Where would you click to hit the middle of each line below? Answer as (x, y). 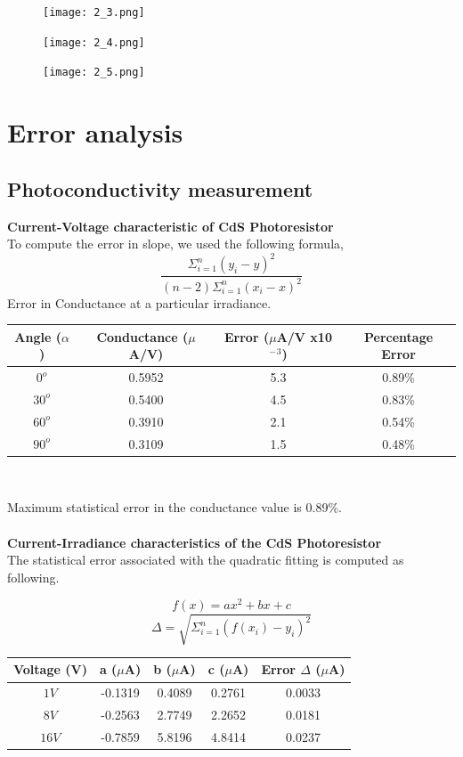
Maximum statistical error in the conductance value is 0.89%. (175, 507)
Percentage (398, 336)
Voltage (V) (50, 669)
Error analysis (95, 132)
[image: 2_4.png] (94, 42)
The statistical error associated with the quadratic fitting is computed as (206, 560)
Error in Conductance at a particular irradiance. (139, 302)
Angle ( (38, 336)
